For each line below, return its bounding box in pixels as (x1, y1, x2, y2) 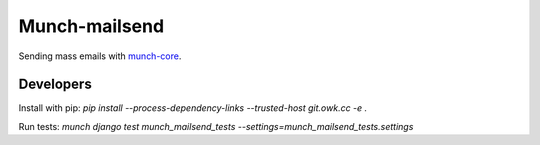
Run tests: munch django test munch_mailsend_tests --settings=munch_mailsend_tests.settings (18, 120, 414, 132)
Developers (18, 76, 92, 93)
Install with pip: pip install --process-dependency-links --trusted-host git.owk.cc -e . (18, 102, 368, 114)
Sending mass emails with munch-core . (18, 50, 182, 62)
